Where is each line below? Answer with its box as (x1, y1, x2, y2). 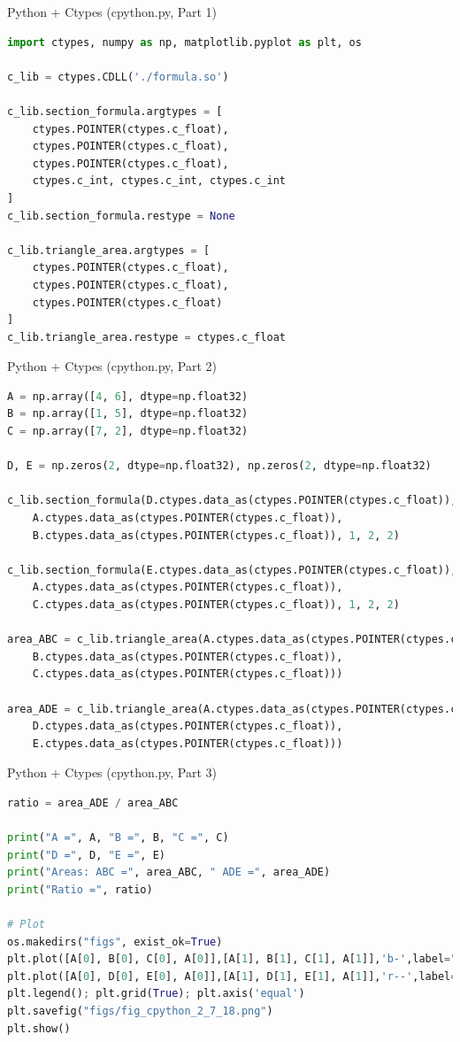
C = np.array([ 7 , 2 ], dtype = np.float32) (7, 425, 249, 438)
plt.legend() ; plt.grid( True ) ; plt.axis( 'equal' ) (7, 987, 305, 1000)
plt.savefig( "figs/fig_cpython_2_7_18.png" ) (7, 1005, 273, 1018)
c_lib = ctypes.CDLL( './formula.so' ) (7, 70, 229, 83)
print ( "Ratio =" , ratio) (7, 883, 153, 896)
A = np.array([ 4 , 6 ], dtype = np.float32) (7, 390, 249, 403)
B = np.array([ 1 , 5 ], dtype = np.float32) (7, 407, 249, 421)
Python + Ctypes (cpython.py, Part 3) (7, 763, 217, 782)
